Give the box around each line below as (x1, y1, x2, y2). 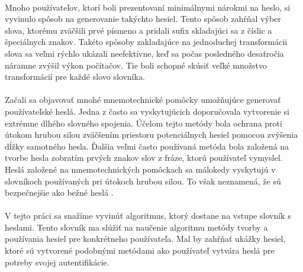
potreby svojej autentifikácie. (5, 255, 109, 268)
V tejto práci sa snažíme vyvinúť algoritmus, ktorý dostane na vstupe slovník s (5, 209, 291, 222)
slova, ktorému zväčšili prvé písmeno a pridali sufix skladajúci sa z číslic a (5, 24, 272, 36)
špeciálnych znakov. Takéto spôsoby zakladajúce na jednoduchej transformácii (5, 35, 288, 48)
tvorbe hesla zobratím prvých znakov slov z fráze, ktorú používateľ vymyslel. (5, 151, 283, 164)
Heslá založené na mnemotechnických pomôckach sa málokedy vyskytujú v (5, 163, 276, 175)
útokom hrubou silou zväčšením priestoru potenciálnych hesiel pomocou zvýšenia (5, 128, 298, 141)
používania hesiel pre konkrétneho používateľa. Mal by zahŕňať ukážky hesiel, (5, 232, 286, 245)
